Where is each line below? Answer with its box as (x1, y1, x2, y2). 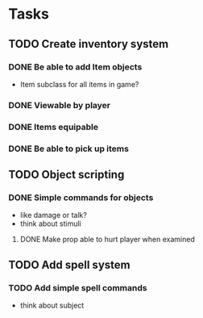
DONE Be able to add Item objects (8, 61, 143, 73)
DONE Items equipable (8, 121, 99, 132)
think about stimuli (19, 219, 82, 228)
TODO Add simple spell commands (8, 282, 147, 293)
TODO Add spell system (8, 257, 130, 271)
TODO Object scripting (8, 168, 125, 182)
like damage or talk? (19, 211, 87, 220)
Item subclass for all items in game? (19, 79, 139, 89)
